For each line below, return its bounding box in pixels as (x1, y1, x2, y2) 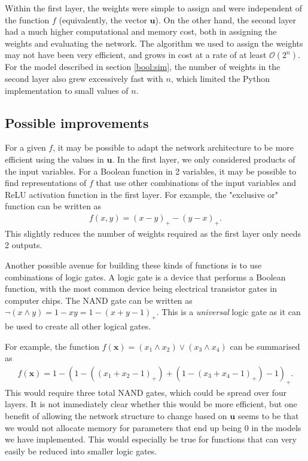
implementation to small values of (5, 84, 129, 96)
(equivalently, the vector (59, 13, 147, 26)
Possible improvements (5, 113, 149, 132)
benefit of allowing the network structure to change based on (5, 409, 227, 422)
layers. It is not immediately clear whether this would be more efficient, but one (5, 398, 297, 410)
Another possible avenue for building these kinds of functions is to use (5, 258, 262, 271)
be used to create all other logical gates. (5, 320, 151, 332)
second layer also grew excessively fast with (5, 72, 163, 84)
